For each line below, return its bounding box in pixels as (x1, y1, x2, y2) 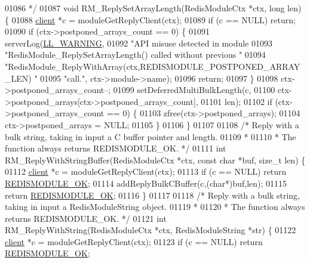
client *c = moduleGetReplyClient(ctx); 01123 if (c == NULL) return (5, 235, 263, 247)
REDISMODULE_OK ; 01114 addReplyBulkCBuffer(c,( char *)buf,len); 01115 (5, 177, 287, 189)
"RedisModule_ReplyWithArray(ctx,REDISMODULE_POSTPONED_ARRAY (5, 60, 300, 72)
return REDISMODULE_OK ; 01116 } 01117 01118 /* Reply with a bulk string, (5, 188, 300, 201)
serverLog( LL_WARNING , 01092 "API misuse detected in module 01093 (5, 36, 272, 49)
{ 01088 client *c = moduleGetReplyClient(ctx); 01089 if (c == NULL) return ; (5, 13, 296, 26)
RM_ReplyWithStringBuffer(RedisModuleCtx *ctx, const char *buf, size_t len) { (5, 153, 306, 166)
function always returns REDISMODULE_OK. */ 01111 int (5, 142, 226, 154)
